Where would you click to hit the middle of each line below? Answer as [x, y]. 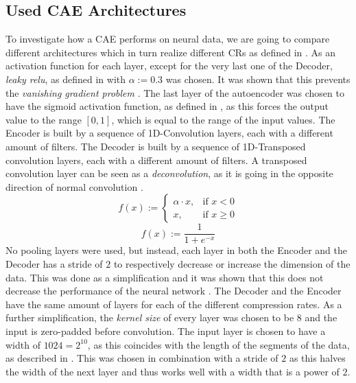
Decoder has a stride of [54, 263]
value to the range [44, 119]
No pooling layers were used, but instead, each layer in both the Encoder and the [176, 250]
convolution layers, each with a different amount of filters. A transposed [156, 160]
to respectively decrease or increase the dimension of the [232, 263]
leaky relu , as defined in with [66, 79]
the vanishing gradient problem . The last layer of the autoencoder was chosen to [175, 92]
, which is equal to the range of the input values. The [223, 119]
